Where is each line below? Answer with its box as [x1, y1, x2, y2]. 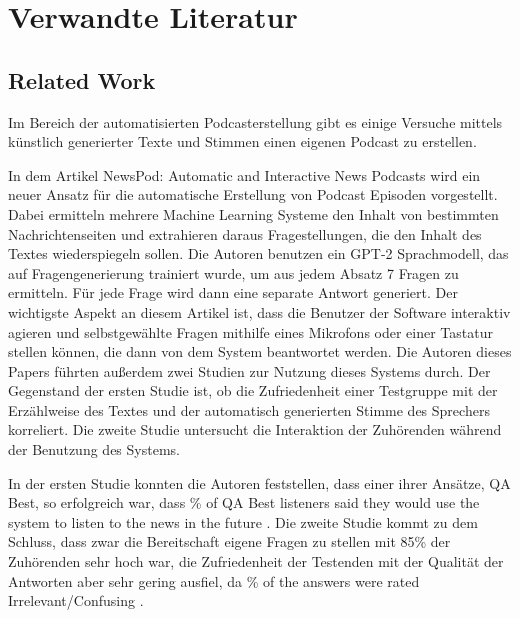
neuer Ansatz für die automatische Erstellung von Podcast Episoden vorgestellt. [8, 184, 498, 205]
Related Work [8, 64, 156, 95]
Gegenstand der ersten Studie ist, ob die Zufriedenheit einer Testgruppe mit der [8, 380, 498, 401]
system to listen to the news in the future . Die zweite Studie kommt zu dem [8, 511, 478, 532]
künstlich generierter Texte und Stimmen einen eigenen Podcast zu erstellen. [8, 131, 477, 152]
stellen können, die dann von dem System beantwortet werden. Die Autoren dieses [8, 341, 512, 362]
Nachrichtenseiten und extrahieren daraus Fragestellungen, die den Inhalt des [8, 223, 482, 244]
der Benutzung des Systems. [8, 439, 180, 460]
